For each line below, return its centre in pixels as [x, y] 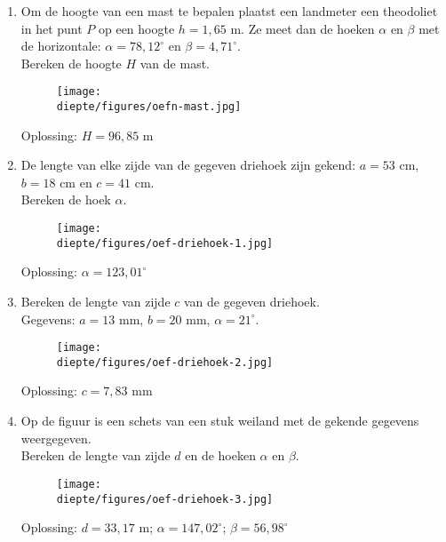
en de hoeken [220, 455]
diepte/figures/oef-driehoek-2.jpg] [165, 362]
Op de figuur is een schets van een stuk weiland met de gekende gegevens [220, 421]
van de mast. [175, 63]
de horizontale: [61, 46]
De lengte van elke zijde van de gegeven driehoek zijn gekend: [188, 165]
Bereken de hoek [66, 199]
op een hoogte [136, 28]
